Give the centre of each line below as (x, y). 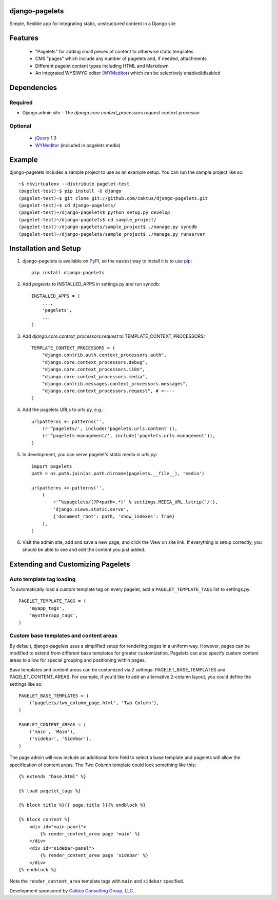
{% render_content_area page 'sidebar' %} (94, 855)
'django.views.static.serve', (91, 509)
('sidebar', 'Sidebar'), (60, 739)
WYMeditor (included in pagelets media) (78, 145)
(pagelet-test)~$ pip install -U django (70, 191)
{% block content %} (44, 820)
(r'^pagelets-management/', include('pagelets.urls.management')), (128, 436)
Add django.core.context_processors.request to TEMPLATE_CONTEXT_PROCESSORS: (114, 336)
